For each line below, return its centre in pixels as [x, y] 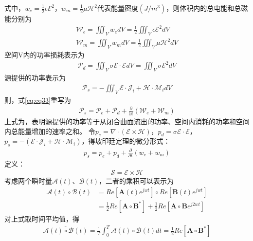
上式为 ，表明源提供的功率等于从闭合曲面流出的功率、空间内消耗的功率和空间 [127, 121]
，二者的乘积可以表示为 [136, 181]
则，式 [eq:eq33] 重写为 [38, 100]
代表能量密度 [117, 8]
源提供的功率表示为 [35, 78]
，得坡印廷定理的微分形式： [126, 141]
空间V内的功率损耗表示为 [45, 55]
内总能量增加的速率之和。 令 [50, 131]
